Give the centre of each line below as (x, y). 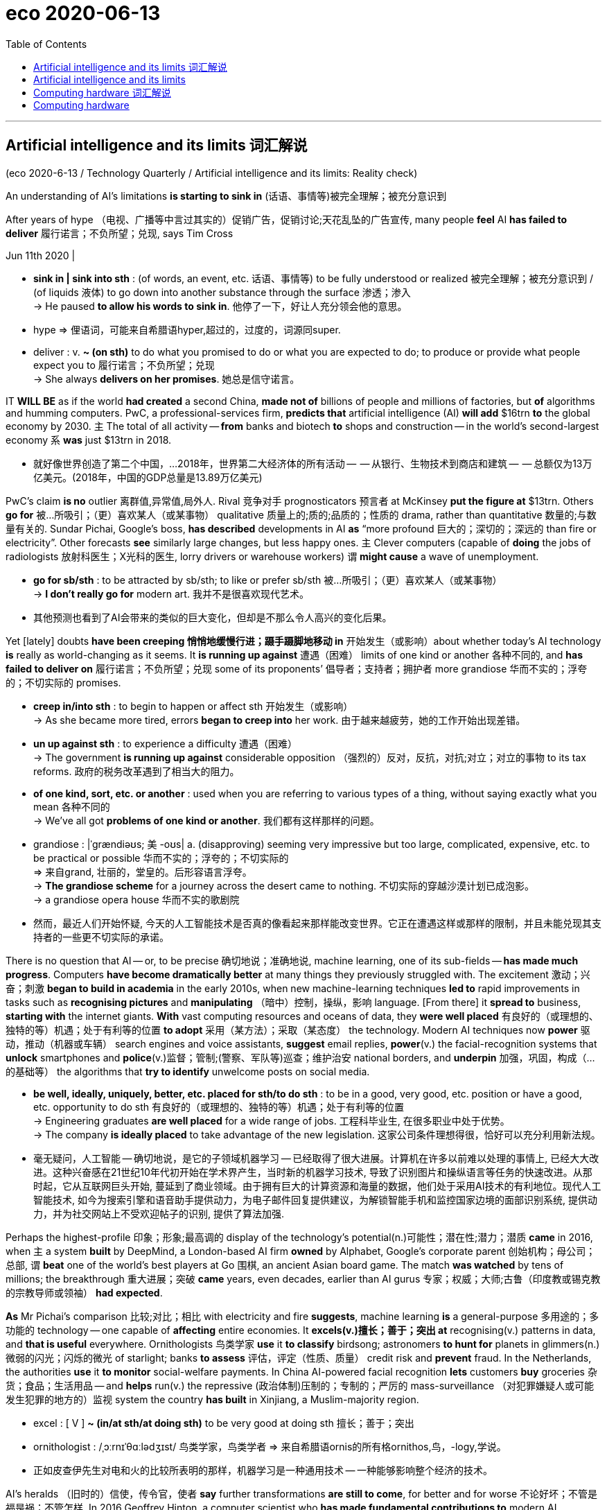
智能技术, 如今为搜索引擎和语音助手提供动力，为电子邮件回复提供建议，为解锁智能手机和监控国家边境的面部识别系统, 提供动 (315, 1199)
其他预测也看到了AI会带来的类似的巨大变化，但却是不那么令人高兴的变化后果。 (213, 617)
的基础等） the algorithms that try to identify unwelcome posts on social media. (188, 1071)
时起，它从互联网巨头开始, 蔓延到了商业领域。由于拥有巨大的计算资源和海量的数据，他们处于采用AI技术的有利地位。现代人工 (317, 1186)
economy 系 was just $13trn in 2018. (89, 440)
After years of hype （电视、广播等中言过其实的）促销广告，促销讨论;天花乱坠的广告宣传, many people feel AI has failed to (287, 219)
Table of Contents (46, 44)
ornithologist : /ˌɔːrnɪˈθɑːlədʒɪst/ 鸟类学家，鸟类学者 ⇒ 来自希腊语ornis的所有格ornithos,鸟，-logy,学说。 (270, 1446)
